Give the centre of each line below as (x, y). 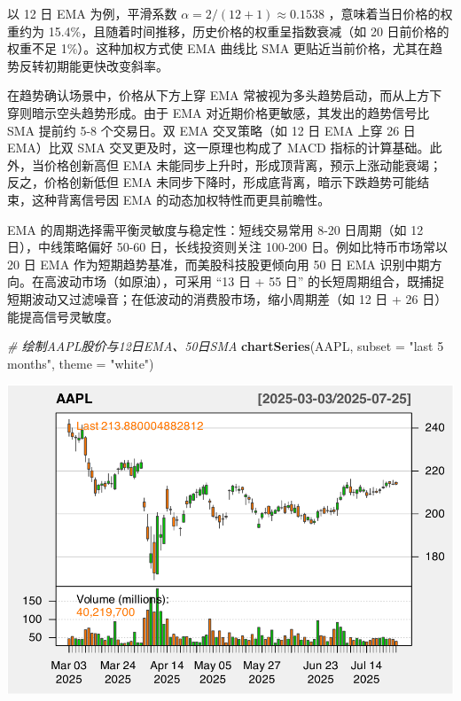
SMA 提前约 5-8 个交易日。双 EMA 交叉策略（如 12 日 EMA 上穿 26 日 (211, 130)
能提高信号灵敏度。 (63, 316)
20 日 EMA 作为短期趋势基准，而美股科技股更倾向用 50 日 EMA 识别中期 (219, 264)
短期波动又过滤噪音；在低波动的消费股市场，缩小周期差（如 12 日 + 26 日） (227, 298)
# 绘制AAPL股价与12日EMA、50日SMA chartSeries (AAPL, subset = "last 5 (226, 346)
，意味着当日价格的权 (391, 13)
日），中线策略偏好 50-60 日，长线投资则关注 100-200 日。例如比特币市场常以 (227, 247)
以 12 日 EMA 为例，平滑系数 (92, 13)
